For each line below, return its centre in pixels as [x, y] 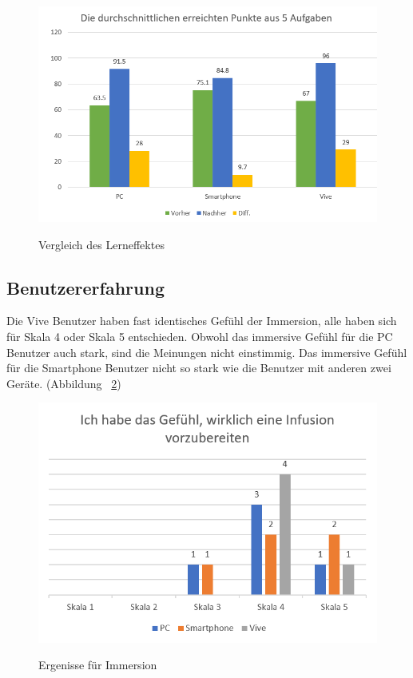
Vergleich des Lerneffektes [101, 244]
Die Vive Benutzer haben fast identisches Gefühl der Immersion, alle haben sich [202, 321]
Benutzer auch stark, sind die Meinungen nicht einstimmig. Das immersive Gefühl [207, 352]
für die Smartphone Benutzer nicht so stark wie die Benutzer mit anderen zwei [199, 368]
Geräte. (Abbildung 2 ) [64, 383]
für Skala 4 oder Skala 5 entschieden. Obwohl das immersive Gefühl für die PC [200, 337]
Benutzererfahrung [85, 287]
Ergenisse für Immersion [98, 665]
